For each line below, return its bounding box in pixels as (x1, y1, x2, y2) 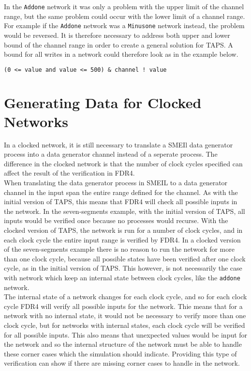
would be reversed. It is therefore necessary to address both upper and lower (4, 30, 230, 40)
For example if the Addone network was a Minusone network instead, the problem (4, 20, 245, 31)
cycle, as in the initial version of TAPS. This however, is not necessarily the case (4, 263, 242, 273)
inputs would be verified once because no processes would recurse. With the (4, 215, 228, 226)
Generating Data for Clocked (4, 92, 202, 112)
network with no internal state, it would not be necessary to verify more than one (4, 310, 246, 321)
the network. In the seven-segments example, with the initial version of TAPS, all (4, 206, 245, 216)
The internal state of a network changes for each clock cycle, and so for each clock (4, 291, 247, 302)
